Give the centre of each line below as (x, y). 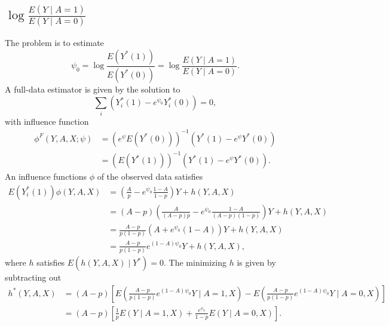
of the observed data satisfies (150, 176)
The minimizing (197, 262)
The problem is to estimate (54, 43)
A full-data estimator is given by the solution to (93, 89)
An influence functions (46, 176)
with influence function (47, 121)
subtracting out (33, 277)
